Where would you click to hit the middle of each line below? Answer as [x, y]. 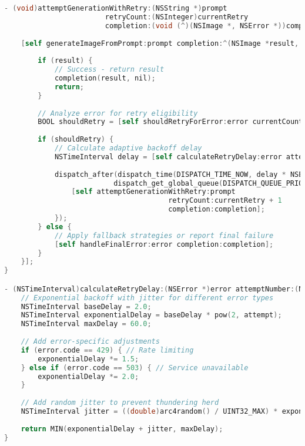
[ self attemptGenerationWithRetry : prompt [153, 192]
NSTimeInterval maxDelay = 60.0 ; [86, 324]
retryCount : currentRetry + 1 [225, 201]
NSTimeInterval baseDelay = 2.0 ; [86, 306]
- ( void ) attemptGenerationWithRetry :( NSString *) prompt [116, 8]
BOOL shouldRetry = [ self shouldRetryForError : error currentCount [170, 122]
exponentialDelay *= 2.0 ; [88, 376]
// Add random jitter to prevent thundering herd [120, 403]
